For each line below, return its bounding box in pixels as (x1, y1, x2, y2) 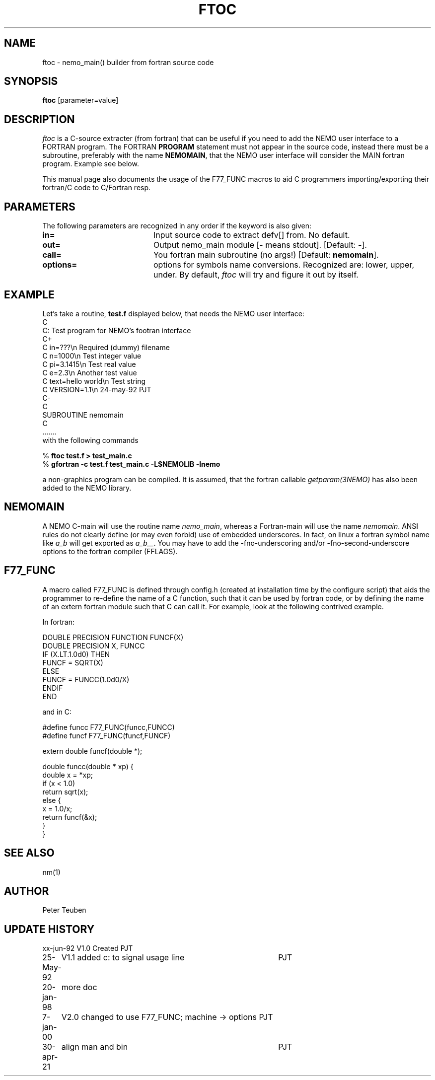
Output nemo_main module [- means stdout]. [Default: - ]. (153, 240, 367, 250)
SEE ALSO (4, 847, 55, 860)
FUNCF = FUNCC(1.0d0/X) (42, 675, 130, 684)
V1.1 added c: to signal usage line (61, 952, 185, 963)
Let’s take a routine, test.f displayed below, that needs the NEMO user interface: (42, 309, 304, 318)
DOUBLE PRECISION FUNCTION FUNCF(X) (42, 633, 184, 642)
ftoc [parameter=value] (42, 96, 119, 105)
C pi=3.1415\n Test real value (42, 360, 136, 368)
